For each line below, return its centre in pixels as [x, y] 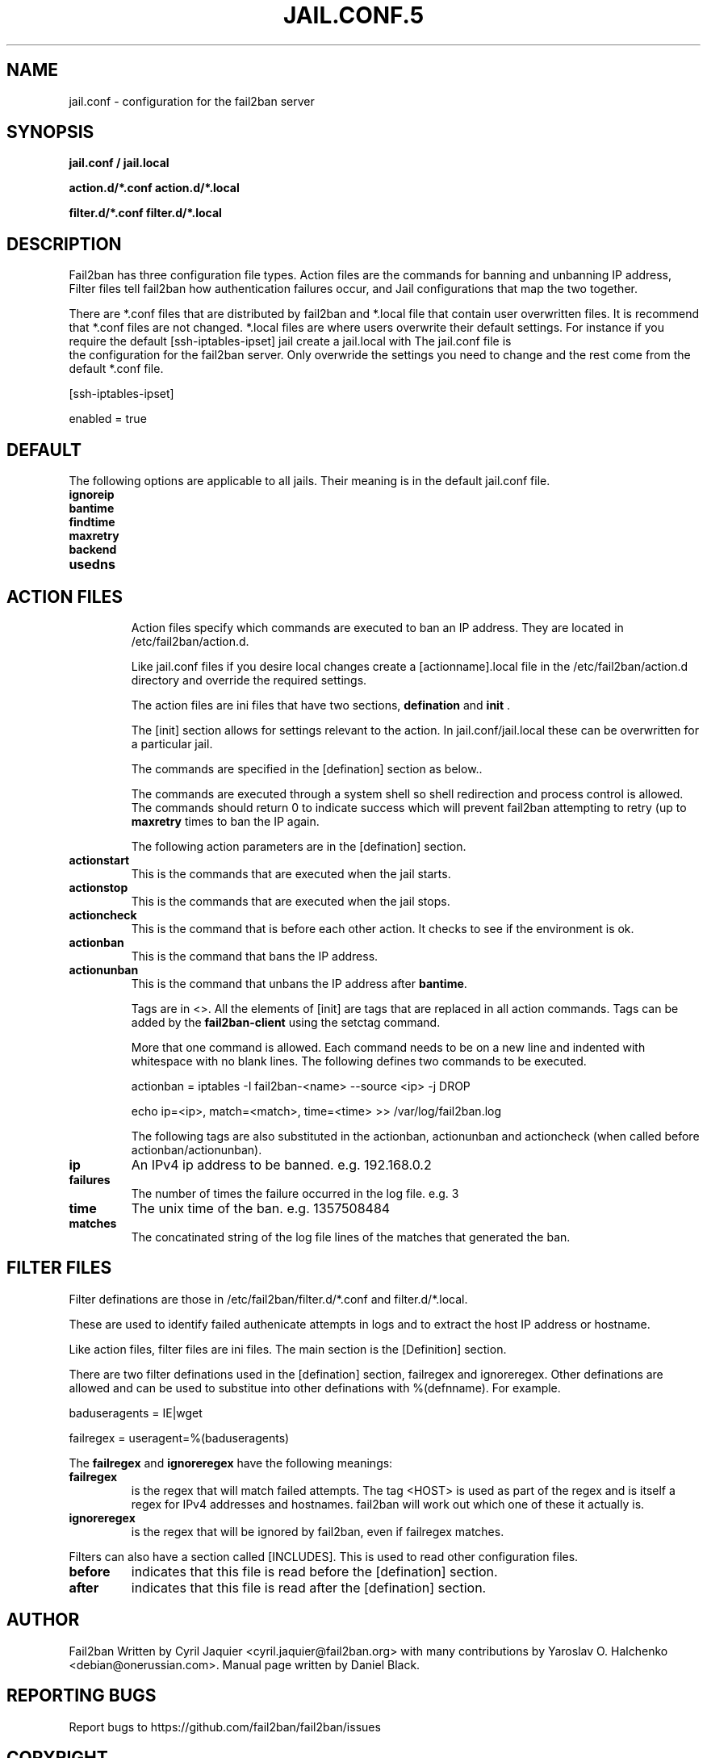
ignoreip [92, 495]
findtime [92, 522]
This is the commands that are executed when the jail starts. [291, 873]
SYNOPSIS [50, 132]
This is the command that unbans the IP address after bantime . [299, 983]
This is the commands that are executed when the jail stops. [291, 901]
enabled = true [108, 419]
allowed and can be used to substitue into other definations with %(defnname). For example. [315, 1388]
